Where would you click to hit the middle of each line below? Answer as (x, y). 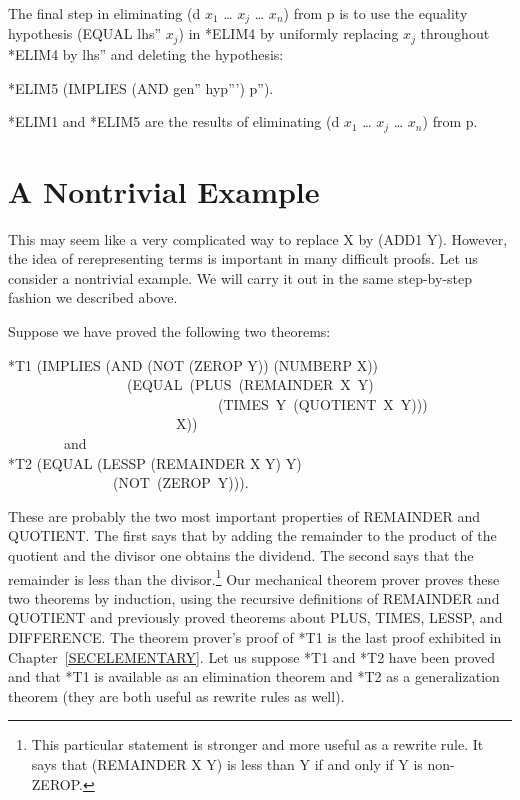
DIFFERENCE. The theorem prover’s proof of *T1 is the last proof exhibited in (255, 637)
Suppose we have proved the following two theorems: (169, 331)
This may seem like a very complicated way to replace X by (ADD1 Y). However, (258, 238)
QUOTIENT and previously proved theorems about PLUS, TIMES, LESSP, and (255, 617)
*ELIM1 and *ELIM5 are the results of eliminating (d (174, 121)
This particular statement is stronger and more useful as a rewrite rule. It (257, 744)
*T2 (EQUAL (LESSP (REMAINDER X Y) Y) (155, 462)
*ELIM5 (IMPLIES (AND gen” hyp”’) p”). (141, 87)
